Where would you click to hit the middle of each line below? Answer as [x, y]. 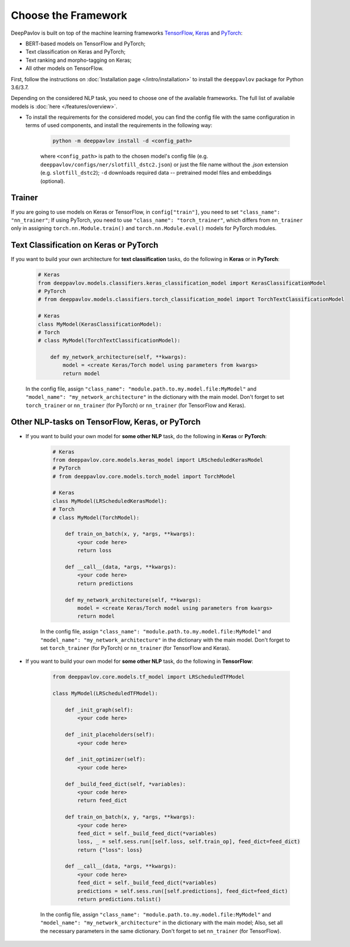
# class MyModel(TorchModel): [96, 517]
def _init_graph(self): [99, 710]
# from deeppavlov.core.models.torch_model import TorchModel [144, 476]
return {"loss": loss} [110, 850]
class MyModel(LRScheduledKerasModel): [110, 501]
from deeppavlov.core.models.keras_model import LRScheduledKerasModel [158, 460]
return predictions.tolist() [119, 899]
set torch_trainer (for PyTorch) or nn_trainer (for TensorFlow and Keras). [135, 648]
